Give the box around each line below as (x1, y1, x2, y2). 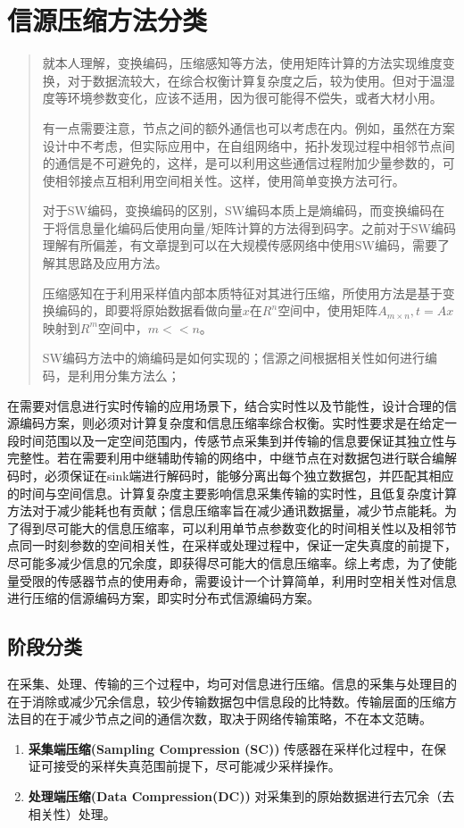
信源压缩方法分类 (7, 2, 208, 38)
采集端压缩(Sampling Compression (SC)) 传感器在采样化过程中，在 (28, 739, 435, 757)
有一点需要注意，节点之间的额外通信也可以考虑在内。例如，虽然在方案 (42, 118, 455, 137)
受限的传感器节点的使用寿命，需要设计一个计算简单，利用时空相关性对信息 (19, 571, 457, 590)
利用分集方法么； (79, 366, 180, 385)
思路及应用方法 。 (67, 254, 168, 272)
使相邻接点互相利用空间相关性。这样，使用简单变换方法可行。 (42, 171, 405, 189)
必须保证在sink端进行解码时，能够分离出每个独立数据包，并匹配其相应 (44, 466, 454, 484)
